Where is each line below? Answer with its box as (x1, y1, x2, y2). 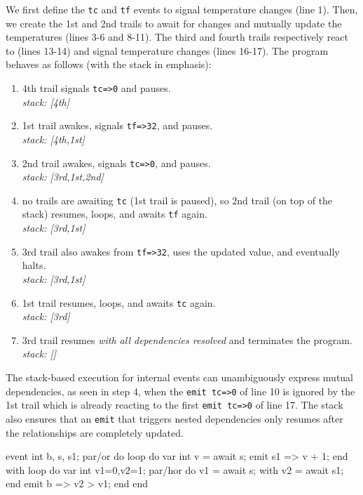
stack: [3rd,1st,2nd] (22, 169, 104, 184)
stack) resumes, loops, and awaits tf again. (22, 206, 207, 221)
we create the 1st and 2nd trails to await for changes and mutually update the (6, 15, 342, 30)
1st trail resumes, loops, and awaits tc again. (22, 295, 216, 310)
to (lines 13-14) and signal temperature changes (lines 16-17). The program (6, 43, 329, 58)
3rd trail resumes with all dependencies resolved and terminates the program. (22, 332, 352, 347)
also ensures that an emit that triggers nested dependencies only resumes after (6, 411, 343, 425)
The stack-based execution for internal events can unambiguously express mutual (6, 369, 354, 384)
